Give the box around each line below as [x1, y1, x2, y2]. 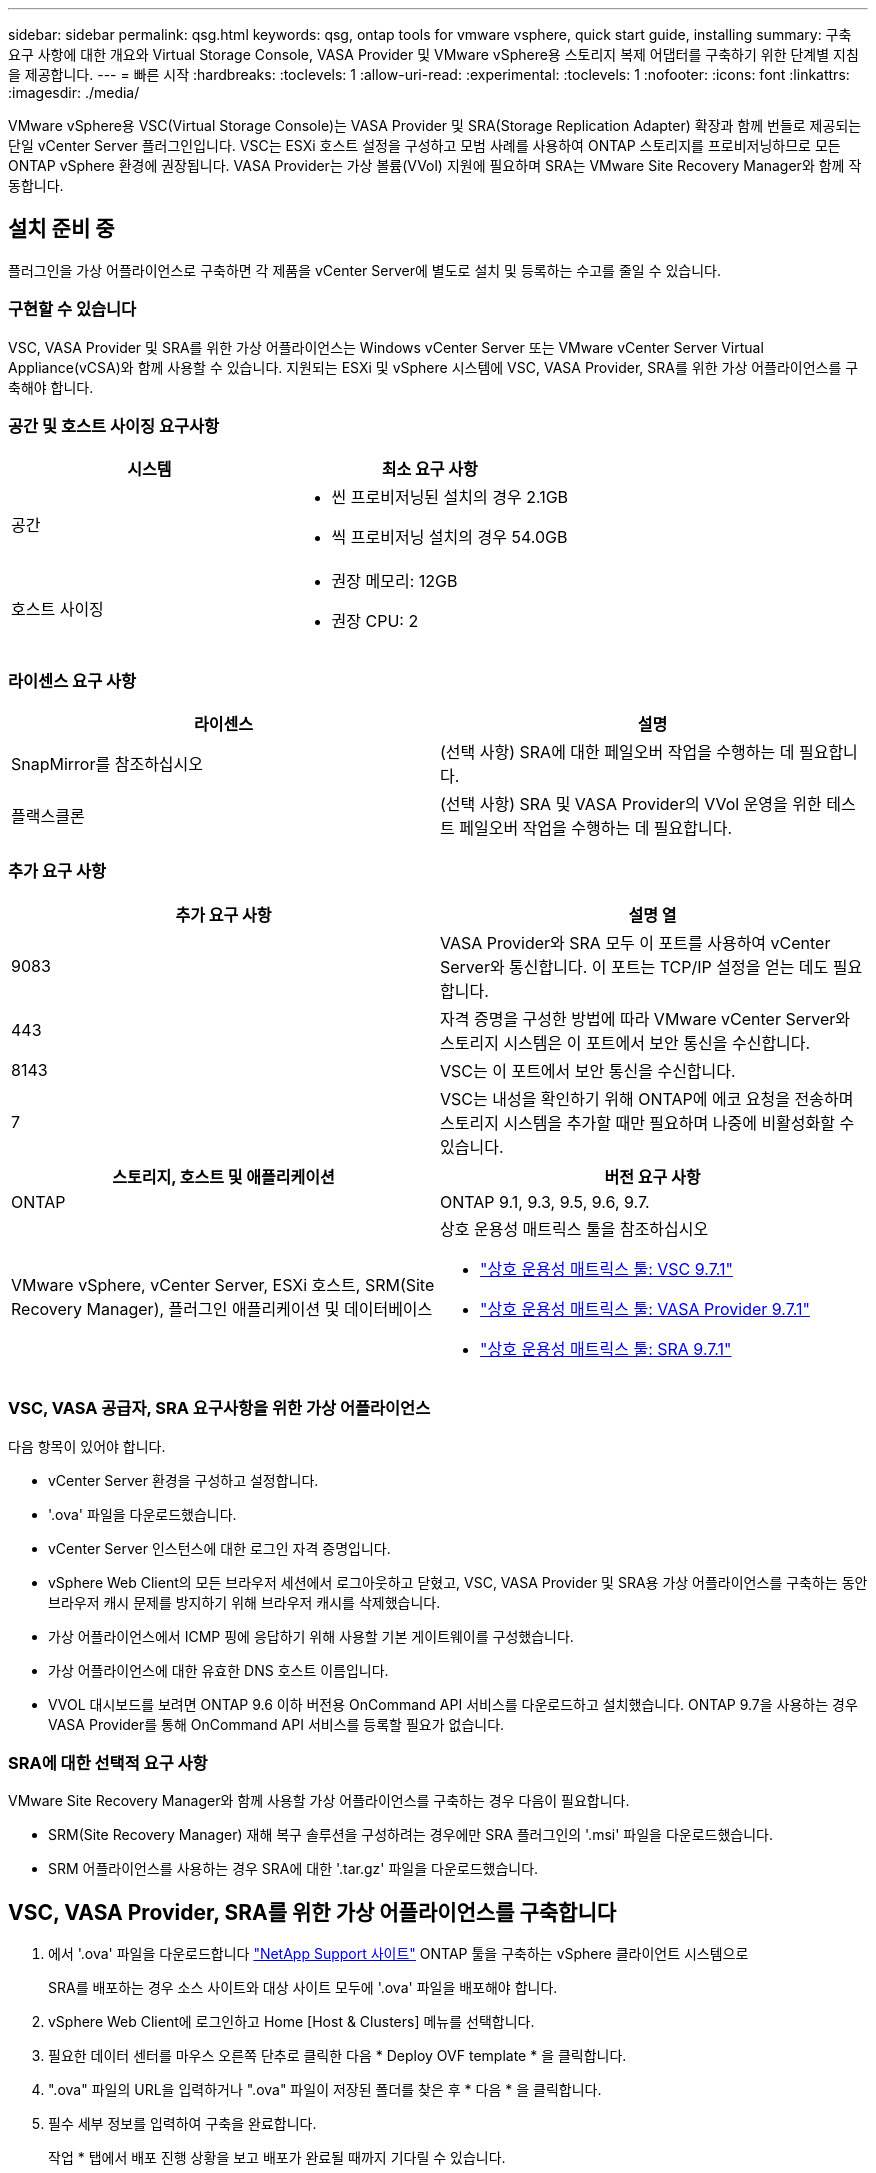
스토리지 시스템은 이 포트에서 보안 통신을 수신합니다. [440, 1032, 811, 1053]
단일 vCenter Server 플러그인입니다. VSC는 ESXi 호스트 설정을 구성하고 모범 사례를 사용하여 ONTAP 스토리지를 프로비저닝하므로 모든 [8, 137, 841, 154]
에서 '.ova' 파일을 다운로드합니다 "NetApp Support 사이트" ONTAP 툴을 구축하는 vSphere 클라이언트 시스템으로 [48, 1945, 749, 1963]
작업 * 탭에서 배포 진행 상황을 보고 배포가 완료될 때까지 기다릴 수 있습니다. [48, 2149, 506, 2167]
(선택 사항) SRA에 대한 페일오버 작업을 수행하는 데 [440, 742, 795, 763]
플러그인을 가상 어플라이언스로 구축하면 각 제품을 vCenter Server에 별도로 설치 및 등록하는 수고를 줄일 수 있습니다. [8, 261, 721, 279]
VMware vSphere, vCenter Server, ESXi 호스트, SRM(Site [11, 1274, 435, 1295]
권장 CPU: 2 [331, 611, 419, 632]
